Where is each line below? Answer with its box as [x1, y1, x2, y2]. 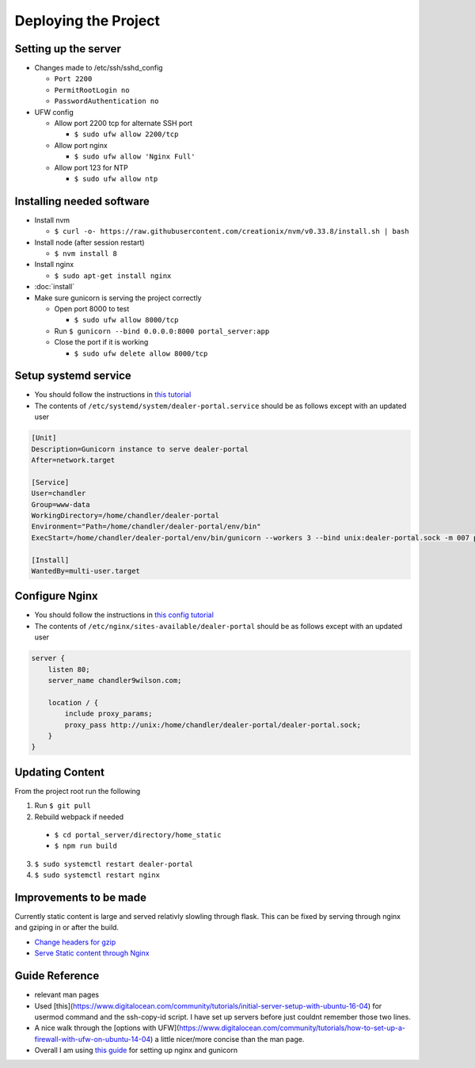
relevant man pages [34, 990, 99, 1000]
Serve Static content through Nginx [34, 948, 150, 958]
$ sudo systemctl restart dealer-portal [34, 860, 194, 868]
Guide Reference [14, 969, 100, 982]
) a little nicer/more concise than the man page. [150, 1034, 305, 1043]
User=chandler [31, 489, 86, 498]
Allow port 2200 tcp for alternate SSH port [54, 119, 193, 128]
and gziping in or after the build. [14, 923, 119, 933]
